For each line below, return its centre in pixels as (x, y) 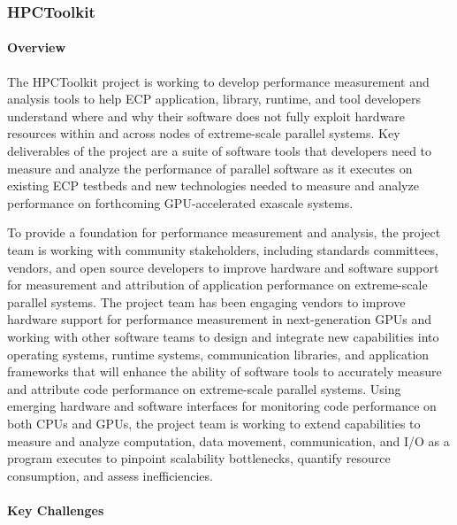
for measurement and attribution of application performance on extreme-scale (217, 285)
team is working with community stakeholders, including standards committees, (223, 249)
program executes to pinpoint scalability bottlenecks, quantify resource (199, 458)
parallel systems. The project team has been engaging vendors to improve (206, 301)
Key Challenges (56, 510)
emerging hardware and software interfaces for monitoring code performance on (222, 406)
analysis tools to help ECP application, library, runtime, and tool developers (214, 99)
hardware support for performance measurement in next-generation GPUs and (219, 319)
